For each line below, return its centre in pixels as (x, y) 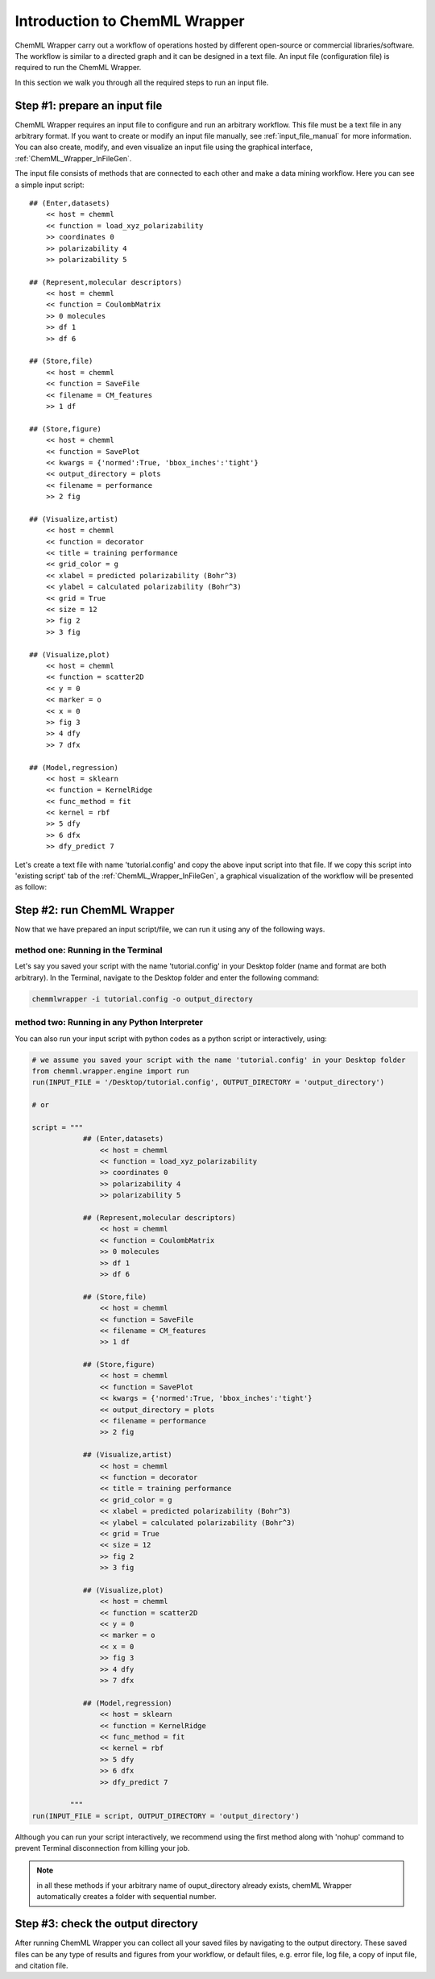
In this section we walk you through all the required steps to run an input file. (142, 82)
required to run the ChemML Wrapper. (78, 68)
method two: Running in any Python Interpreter (109, 1023)
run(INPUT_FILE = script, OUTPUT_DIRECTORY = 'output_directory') (166, 1816)
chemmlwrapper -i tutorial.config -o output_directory (142, 999)
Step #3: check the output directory (107, 1924)
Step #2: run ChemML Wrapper (95, 910)
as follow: (31, 887)
